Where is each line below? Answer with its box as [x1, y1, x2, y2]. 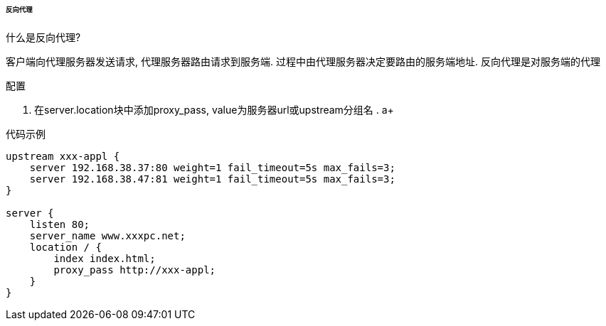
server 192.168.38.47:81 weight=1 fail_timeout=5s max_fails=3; [29, 173, 395, 185]
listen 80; [29, 218, 90, 230]
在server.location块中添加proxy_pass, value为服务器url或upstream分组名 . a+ [34, 103, 394, 116]
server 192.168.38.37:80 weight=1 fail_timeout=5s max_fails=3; [29, 161, 395, 173]
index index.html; [53, 252, 156, 264]
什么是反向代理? [6, 31, 81, 43]
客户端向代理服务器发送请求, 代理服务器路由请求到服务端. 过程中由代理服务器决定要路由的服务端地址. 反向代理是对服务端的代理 [6, 55, 600, 67]
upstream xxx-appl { [6, 150, 120, 162]
